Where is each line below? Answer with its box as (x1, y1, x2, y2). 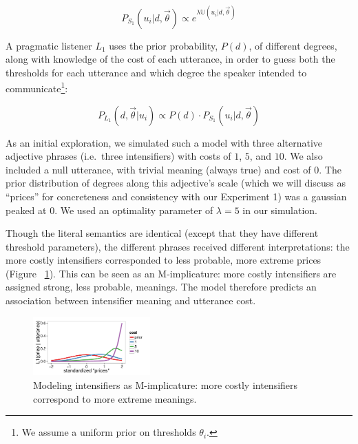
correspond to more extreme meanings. (33, 391, 197, 405)
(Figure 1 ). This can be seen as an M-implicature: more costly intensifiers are (6, 266, 337, 280)
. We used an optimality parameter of (54, 202, 213, 217)
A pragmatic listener (6, 38, 92, 52)
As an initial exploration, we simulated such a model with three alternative (6, 135, 323, 149)
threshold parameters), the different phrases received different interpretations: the (6, 239, 350, 253)
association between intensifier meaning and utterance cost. (6, 293, 256, 308)
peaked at (6, 202, 47, 217)
